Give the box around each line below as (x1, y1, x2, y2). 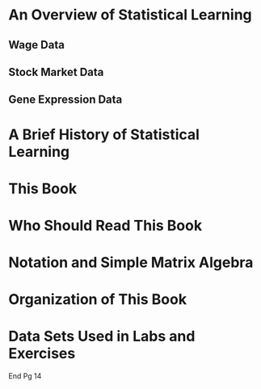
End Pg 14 (8, 371, 42, 381)
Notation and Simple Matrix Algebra (8, 253, 254, 272)
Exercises (8, 345, 76, 363)
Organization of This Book (8, 290, 187, 309)
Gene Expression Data (8, 93, 123, 107)
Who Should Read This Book (8, 216, 203, 235)
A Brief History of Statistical (8, 125, 200, 143)
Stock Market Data (8, 65, 104, 78)
